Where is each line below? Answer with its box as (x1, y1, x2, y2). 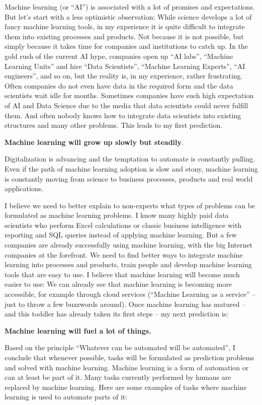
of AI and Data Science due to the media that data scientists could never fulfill (5, 100, 248, 110)
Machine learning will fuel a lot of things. (5, 325, 151, 336)
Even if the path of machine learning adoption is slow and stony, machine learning (5, 163, 258, 174)
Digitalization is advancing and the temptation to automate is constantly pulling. (5, 153, 255, 164)
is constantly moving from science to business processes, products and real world (5, 173, 253, 184)
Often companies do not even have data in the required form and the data (5, 80, 233, 91)
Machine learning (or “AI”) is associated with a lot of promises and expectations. (5, 2, 255, 12)
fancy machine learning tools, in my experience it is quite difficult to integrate (5, 21, 245, 32)
